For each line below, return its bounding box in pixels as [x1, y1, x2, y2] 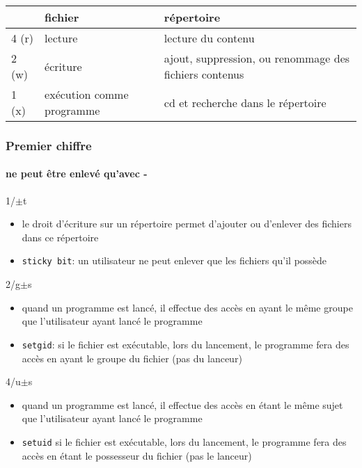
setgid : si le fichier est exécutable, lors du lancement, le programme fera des [22, 337, 349, 351]
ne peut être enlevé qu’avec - [6, 166, 148, 181]
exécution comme [45, 86, 129, 102]
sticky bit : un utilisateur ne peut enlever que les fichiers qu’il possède [22, 253, 327, 268]
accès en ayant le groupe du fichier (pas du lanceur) [22, 350, 242, 365]
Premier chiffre [6, 136, 92, 154]
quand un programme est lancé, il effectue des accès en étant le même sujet [22, 397, 343, 412]
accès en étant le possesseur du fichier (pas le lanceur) [22, 448, 252, 462]
